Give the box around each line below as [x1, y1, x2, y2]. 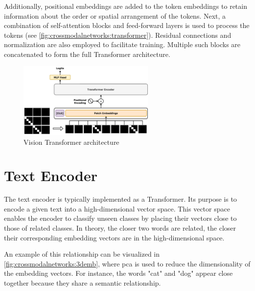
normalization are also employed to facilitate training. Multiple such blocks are [4, 39, 241, 50]
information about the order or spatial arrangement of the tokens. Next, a [4, 10, 226, 21]
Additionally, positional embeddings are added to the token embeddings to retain [4, 1, 247, 11]
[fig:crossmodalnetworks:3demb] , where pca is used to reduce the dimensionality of [4, 258, 251, 268]
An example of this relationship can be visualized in [4, 249, 160, 259]
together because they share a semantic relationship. [4, 277, 161, 288]
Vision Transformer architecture [23, 136, 119, 147]
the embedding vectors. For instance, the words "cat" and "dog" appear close [4, 268, 233, 278]
